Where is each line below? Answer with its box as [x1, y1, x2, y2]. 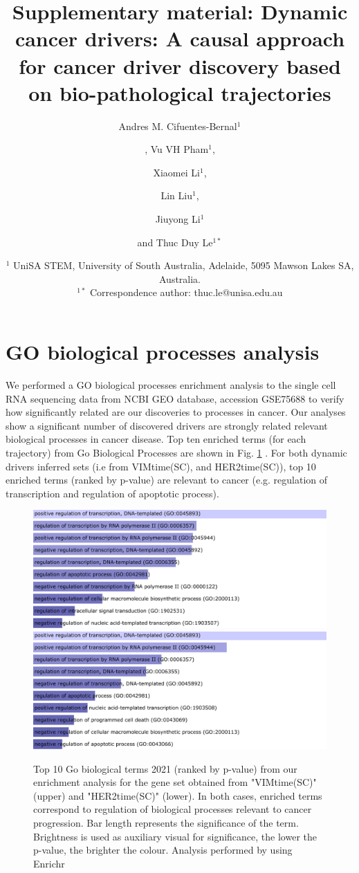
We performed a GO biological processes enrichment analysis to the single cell [6, 377, 336, 392]
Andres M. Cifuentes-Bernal [118, 118, 237, 133]
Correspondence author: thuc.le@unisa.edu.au [89, 285, 283, 300]
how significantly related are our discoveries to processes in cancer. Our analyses [6, 405, 346, 419]
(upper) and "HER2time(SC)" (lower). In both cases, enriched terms [33, 788, 322, 802]
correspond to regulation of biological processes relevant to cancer [33, 802, 312, 816]
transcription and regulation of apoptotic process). [6, 486, 219, 500]
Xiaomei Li [153, 165, 200, 179]
